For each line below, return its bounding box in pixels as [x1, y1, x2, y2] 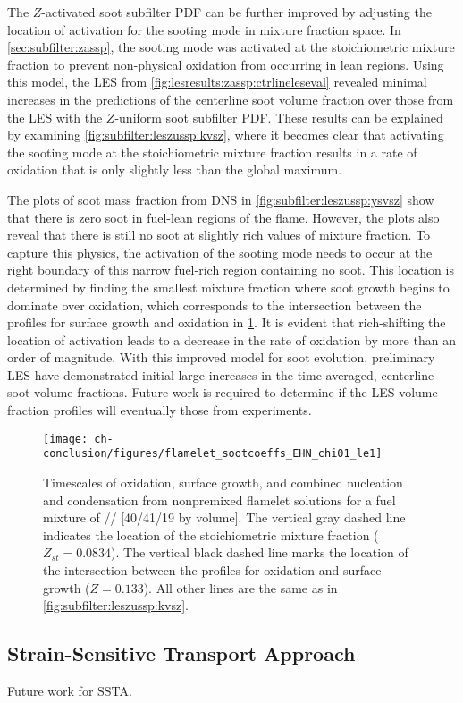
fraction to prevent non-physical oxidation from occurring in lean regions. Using [7, 55, 444, 73]
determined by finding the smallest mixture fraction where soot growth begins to [7, 277, 450, 296]
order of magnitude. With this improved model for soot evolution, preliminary [7, 348, 435, 367]
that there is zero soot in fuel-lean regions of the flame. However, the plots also [7, 208, 440, 226]
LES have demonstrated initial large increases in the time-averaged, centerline [7, 365, 434, 384]
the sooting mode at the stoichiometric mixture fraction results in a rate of [7, 142, 417, 161]
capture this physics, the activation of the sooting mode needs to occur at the [7, 242, 433, 261]
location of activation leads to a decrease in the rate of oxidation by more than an [7, 330, 456, 349]
